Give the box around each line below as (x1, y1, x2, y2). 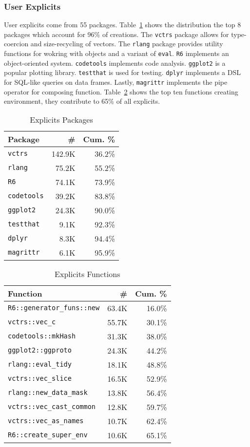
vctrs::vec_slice (8, 374, 72, 383)
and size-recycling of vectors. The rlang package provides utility (30, 38, 223, 49)
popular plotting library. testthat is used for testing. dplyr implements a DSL (4, 67, 241, 77)
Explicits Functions (55, 268, 120, 279)
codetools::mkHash (8, 332, 76, 340)
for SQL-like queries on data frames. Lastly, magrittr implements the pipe (4, 77, 228, 87)
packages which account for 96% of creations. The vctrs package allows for (4, 29, 229, 39)
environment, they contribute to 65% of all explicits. (4, 96, 160, 106)
